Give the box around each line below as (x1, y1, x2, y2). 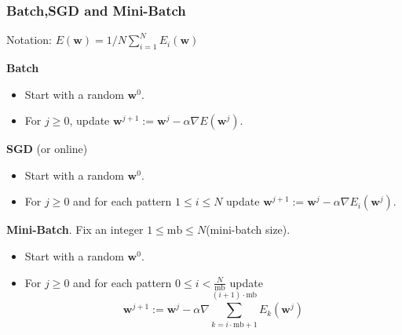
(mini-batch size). (206, 221, 291, 238)
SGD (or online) (6, 140, 88, 157)
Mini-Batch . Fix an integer (6, 221, 144, 238)
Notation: (6, 31, 52, 48)
